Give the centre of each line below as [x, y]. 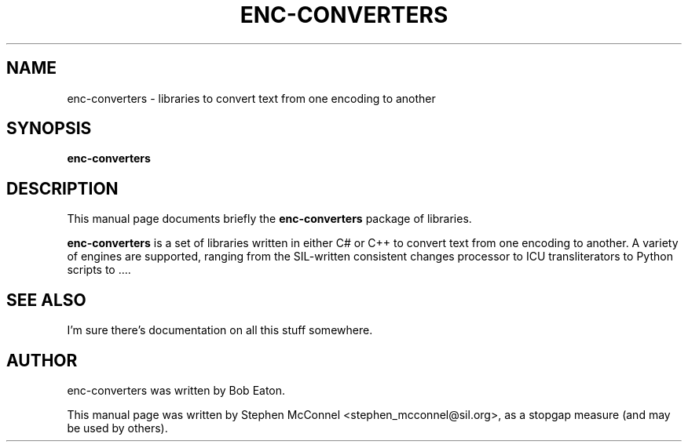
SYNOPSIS [49, 129]
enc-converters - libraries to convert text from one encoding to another [251, 98]
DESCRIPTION [62, 188]
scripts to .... [99, 270]
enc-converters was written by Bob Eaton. [176, 390]
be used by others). [117, 428]
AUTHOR [42, 360]
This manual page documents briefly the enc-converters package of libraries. [269, 219]
